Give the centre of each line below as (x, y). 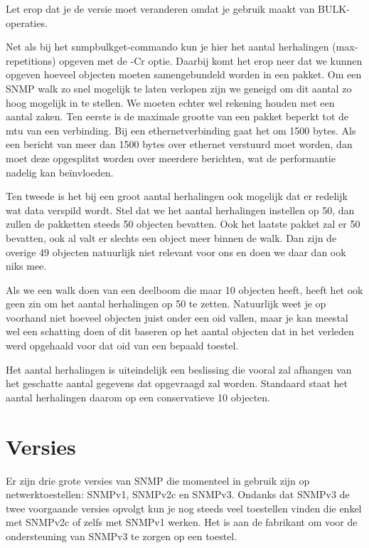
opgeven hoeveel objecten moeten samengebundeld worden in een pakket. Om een (184, 74)
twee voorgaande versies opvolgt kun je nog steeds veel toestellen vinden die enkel (184, 508)
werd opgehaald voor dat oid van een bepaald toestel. (122, 346)
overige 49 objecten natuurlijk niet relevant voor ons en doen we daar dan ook (176, 252)
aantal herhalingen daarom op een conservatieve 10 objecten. (138, 397)
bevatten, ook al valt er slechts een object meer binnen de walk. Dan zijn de (171, 237)
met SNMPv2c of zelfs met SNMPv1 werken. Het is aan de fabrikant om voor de (182, 522)
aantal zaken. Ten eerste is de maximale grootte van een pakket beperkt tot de (177, 116)
